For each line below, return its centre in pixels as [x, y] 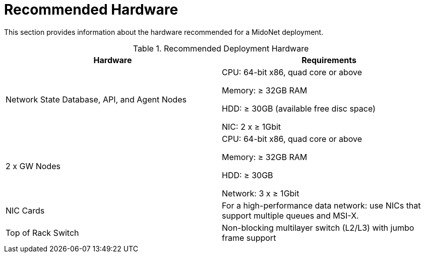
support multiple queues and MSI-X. [290, 215]
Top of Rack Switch [42, 233]
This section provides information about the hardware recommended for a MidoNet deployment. [164, 32]
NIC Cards [25, 210]
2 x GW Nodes [33, 166]
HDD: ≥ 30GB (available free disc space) [299, 108]
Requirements [329, 60]
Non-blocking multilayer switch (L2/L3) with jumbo [318, 227]
